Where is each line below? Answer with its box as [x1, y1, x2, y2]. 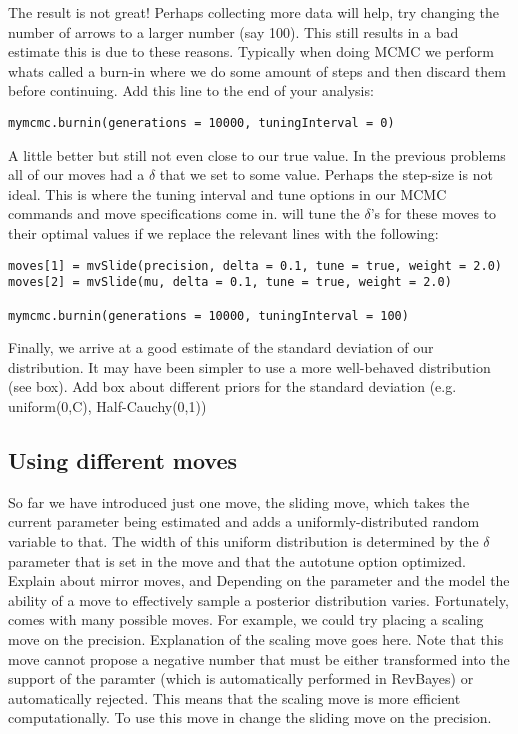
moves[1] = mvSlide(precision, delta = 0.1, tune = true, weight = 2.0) [8, 258, 502, 273]
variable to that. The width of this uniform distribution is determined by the [8, 530, 479, 551]
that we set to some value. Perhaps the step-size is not [159, 164, 493, 185]
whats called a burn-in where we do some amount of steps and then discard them [8, 60, 506, 81]
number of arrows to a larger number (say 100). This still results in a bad [8, 21, 459, 42]
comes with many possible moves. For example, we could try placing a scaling [8, 609, 484, 630]
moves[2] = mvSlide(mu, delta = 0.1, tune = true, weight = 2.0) [8, 275, 452, 290]
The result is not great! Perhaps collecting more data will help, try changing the [8, 2, 500, 22]
